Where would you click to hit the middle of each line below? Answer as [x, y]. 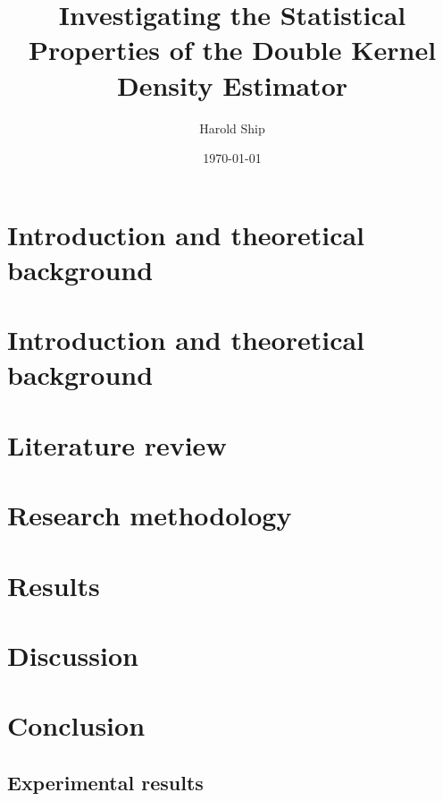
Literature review [117, 444]
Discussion [73, 655]
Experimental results [105, 782]
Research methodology [150, 515]
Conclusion [76, 725]
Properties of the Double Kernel [232, 50]
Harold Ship [232, 128]
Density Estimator [232, 85]
